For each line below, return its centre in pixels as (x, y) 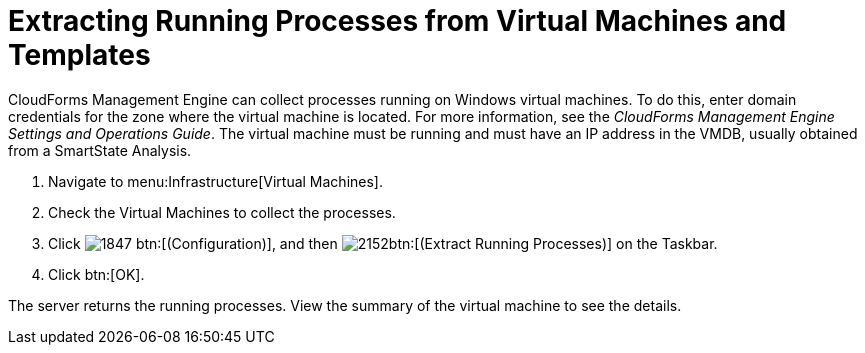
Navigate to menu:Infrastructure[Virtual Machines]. (215, 181)
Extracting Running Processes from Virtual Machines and (397, 21)
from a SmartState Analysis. (100, 150)
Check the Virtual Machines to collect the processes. (222, 212)
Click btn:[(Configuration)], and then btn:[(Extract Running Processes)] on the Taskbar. (383, 243)
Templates (79, 55)
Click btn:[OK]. (96, 274)
